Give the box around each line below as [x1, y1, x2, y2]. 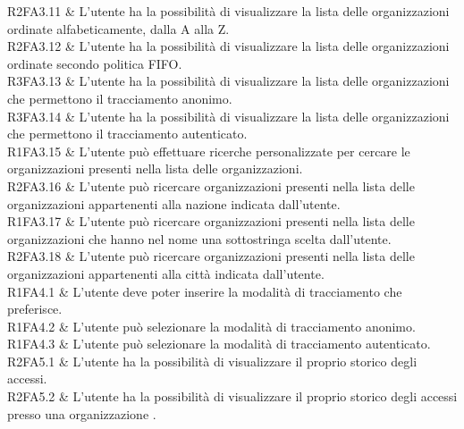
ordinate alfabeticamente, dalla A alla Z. [7, 19, 230, 38]
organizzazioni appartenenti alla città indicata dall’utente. [7, 264, 325, 282]
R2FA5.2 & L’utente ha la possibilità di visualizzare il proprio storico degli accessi [7, 387, 458, 406]
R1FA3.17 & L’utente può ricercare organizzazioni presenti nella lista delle [7, 212, 415, 231]
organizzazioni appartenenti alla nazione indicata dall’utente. [7, 194, 341, 213]
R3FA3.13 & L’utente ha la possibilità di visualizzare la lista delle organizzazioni [7, 71, 450, 90]
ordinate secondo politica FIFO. [7, 54, 182, 72]
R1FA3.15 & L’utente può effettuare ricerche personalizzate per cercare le [7, 141, 410, 160]
